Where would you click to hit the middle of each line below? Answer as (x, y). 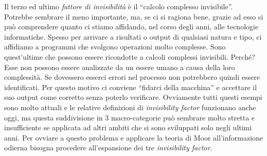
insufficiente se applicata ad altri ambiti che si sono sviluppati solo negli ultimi (128, 127)
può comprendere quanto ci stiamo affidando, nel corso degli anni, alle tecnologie (131, 27)
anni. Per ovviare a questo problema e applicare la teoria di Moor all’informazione (134, 137)
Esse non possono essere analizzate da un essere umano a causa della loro (120, 67)
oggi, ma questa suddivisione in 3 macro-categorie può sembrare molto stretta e (130, 117)
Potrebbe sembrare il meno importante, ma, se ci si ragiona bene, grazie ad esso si (134, 16)
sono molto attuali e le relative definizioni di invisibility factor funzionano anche (130, 107)
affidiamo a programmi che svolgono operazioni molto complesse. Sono (115, 47)
